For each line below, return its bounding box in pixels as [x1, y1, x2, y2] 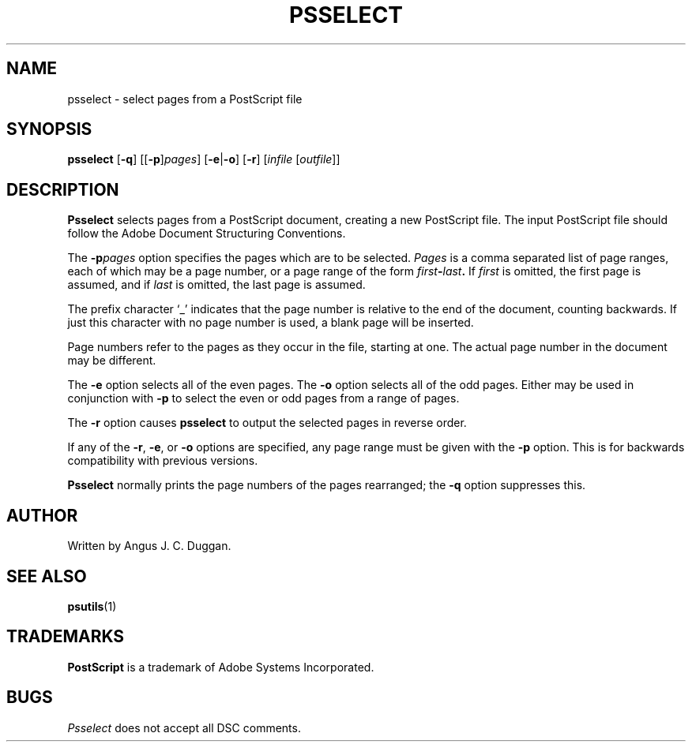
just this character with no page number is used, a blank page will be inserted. [67, 316, 474, 330]
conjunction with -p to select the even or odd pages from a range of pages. [67, 391, 460, 406]
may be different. [67, 353, 156, 368]
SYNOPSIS [6, 119, 92, 140]
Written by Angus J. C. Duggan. [67, 539, 231, 553]
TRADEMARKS [6, 626, 125, 647]
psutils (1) [67, 599, 117, 613]
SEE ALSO [6, 566, 87, 586]
